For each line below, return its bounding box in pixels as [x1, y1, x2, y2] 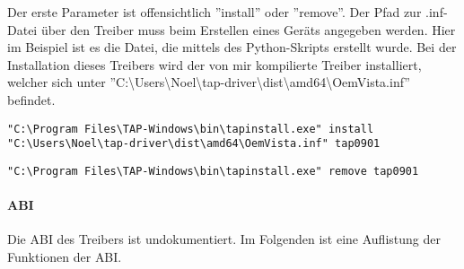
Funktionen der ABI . [7, 247, 122, 265]
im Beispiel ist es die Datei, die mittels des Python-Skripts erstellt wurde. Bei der [7, 38, 457, 56]
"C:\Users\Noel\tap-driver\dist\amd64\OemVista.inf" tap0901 [7, 137, 381, 151]
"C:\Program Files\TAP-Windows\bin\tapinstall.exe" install [7, 122, 374, 135]
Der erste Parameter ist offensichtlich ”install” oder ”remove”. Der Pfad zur [7, 3, 422, 21]
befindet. [7, 90, 56, 108]
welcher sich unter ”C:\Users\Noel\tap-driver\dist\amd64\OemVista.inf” [7, 73, 410, 91]
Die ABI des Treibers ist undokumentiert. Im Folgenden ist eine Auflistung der [7, 230, 441, 248]
